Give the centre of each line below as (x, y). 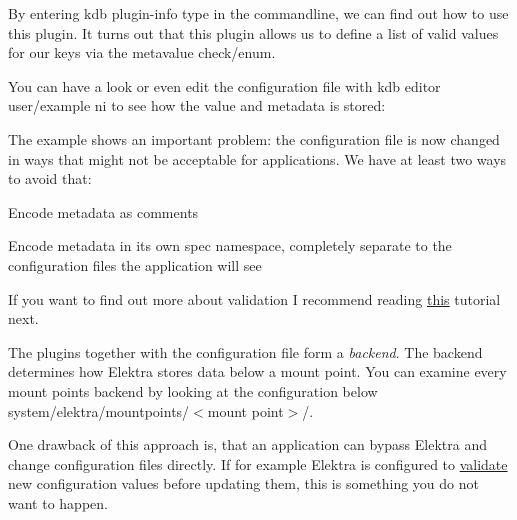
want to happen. (58, 502)
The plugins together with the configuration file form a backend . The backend (245, 351)
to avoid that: (50, 178)
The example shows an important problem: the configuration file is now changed (254, 138)
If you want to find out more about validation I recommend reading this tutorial (254, 298)
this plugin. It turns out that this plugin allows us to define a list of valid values (253, 32)
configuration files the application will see (135, 264)
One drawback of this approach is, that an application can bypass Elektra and (247, 444)
